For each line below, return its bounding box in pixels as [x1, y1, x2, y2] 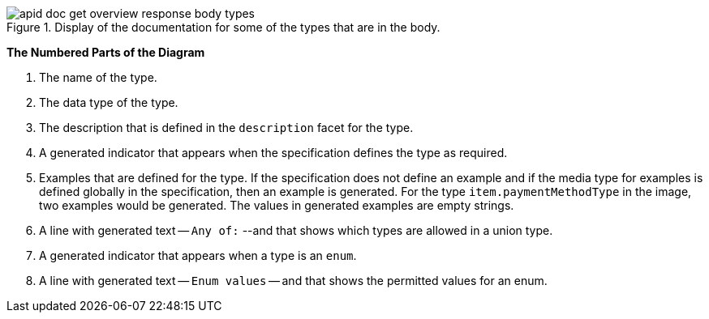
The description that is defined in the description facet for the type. [39, 121, 414, 134]
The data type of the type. [39, 96, 178, 109]
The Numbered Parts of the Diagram [6, 45, 205, 59]
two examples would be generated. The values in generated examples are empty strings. [39, 198, 514, 212]
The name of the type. [39, 70, 157, 84]
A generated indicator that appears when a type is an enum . [39, 249, 357, 262]
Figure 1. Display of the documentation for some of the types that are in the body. [6, 20, 440, 34]
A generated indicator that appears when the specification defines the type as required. [39, 146, 508, 159]
